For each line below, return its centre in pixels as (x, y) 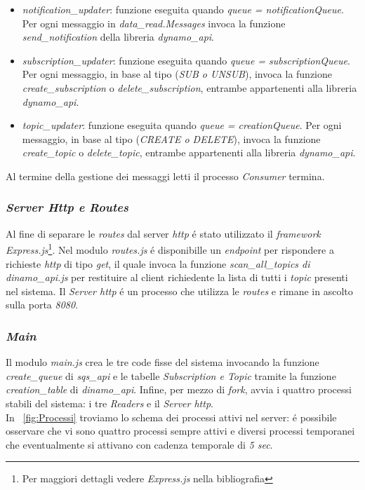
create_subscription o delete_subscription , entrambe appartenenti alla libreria (190, 87)
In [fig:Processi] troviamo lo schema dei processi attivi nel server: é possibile (171, 417)
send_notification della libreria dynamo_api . (118, 37)
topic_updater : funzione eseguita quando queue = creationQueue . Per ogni (182, 125)
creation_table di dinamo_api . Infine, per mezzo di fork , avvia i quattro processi (179, 389)
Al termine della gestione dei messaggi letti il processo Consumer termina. (165, 176)
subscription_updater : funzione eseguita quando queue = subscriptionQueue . (186, 60)
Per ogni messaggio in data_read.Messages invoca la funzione (154, 23)
